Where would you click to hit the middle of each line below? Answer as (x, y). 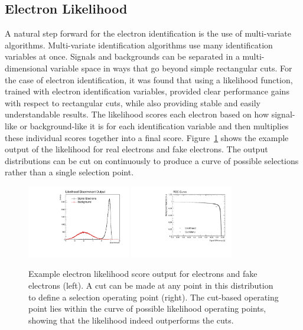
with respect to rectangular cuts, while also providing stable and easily (133, 102)
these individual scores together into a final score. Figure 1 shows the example (147, 137)
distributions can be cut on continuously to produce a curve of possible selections (152, 160)
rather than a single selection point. (69, 172)
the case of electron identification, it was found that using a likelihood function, (149, 79)
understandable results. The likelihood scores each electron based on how (137, 114)
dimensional (26, 68)
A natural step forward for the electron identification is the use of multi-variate (148, 33)
